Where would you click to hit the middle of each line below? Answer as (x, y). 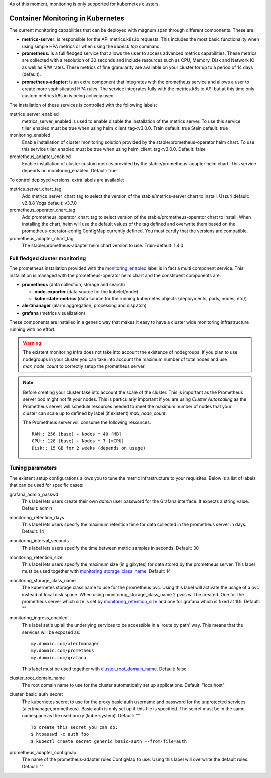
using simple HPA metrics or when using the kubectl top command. (91, 46)
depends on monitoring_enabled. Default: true (70, 171)
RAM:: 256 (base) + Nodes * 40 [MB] (77, 434)
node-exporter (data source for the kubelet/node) (86, 291)
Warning (32, 343)
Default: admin (37, 508)
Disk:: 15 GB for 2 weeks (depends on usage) (89, 448)
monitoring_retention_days (37, 517)
